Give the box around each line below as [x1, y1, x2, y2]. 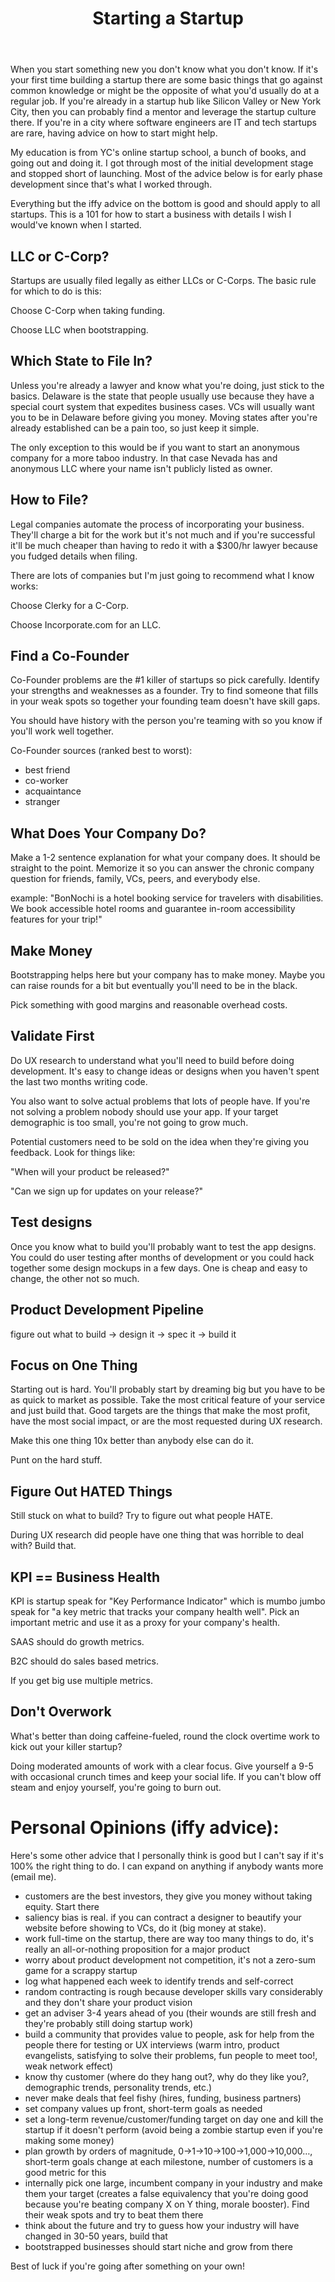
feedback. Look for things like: [10, 1146, 136, 1158]
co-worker [24, 775, 69, 787]
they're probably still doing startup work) [24, 2017, 194, 2029]
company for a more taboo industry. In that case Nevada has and [10, 452, 278, 464]
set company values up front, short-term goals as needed [24, 2102, 263, 2114]
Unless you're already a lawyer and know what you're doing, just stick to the [10, 379, 325, 391]
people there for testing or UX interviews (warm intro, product [24, 2038, 280, 2051]
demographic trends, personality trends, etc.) [24, 2081, 213, 2093]
